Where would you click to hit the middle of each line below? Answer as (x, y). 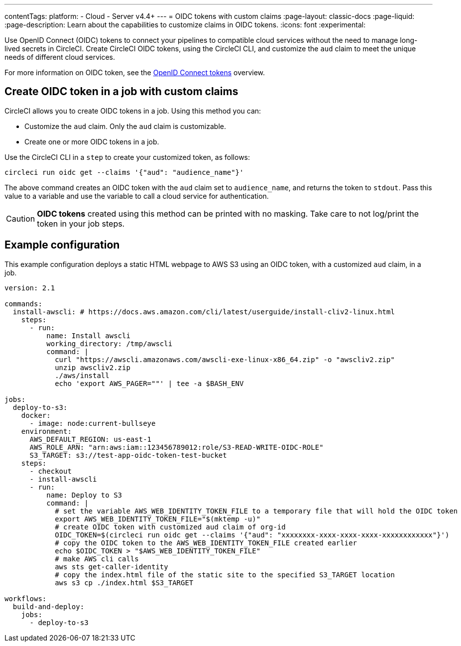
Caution (21, 218)
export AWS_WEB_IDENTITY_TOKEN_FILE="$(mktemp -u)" (158, 519)
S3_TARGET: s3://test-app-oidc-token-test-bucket (128, 455)
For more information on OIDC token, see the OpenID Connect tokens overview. (135, 72)
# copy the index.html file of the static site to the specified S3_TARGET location (225, 575)
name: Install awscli (88, 335)
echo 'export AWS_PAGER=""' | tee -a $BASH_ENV (149, 383)
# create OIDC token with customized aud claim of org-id (170, 527)
